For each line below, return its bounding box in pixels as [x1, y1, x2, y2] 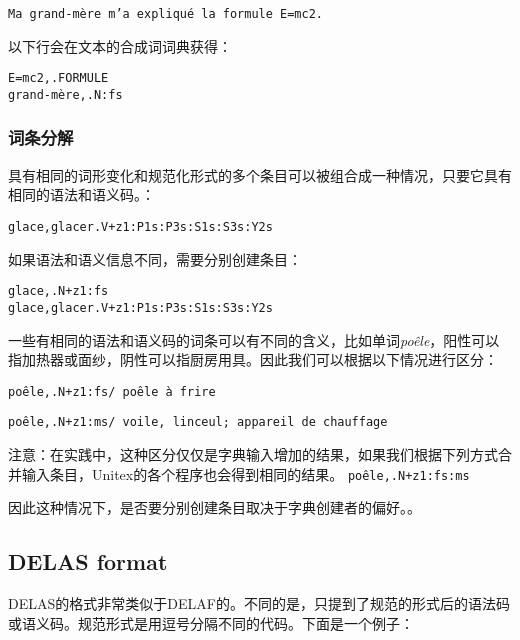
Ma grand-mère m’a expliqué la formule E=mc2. [8, 7, 323, 21]
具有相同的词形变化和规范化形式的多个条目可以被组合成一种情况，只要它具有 [8, 164, 512, 185]
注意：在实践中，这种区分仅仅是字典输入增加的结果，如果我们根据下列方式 [8, 444, 498, 465]
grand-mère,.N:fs [8, 87, 123, 102]
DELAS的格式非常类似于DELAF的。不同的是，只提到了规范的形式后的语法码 [8, 593, 510, 614]
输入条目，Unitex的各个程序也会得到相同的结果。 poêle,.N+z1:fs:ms [21, 463, 470, 484]
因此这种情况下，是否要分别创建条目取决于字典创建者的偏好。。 [8, 497, 421, 518]
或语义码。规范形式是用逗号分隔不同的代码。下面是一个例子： [8, 612, 414, 633]
